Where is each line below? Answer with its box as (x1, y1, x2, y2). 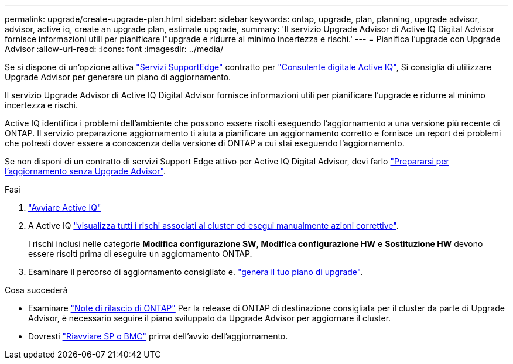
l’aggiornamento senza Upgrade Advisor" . (5, 166, 166, 176)
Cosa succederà (5, 285, 68, 295)
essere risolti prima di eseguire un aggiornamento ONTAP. (28, 249, 252, 259)
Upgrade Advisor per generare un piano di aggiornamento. (5, 72, 231, 82)
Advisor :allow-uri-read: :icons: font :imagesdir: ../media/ (5, 44, 224, 54)
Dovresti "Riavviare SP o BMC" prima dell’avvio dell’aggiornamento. (28, 331, 288, 341)
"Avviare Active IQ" (28, 202, 101, 212)
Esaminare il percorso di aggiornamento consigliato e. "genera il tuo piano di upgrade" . (28, 267, 363, 277)
